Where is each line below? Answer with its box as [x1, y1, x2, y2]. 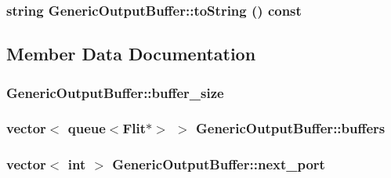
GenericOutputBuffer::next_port [112, 154, 325, 174]
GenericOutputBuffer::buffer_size [6, 82, 224, 102]
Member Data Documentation [6, 42, 256, 66]
